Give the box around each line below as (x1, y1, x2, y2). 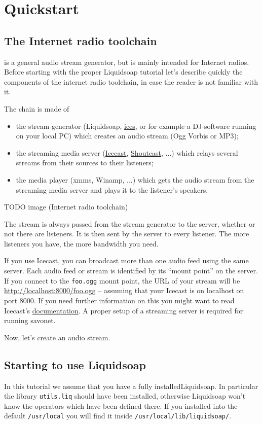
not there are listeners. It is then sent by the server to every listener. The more (4, 228, 249, 239)
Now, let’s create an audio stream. (4, 332, 110, 342)
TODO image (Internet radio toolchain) (4, 201, 128, 212)
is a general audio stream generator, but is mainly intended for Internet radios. (4, 56, 249, 67)
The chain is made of (4, 103, 69, 114)
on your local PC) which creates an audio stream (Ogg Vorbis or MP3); (16, 130, 239, 141)
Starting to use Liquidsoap (4, 357, 146, 372)
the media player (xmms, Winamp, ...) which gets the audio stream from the (16, 174, 254, 185)
